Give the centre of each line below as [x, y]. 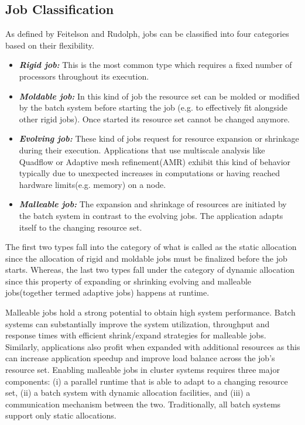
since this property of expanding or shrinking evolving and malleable [128, 281]
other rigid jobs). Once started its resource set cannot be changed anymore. [155, 119]
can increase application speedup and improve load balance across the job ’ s [140, 358]
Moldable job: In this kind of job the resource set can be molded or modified [159, 96]
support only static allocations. [61, 415]
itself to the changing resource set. [80, 227]
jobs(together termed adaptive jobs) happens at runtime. [107, 292]
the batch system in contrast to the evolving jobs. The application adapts [151, 215]
